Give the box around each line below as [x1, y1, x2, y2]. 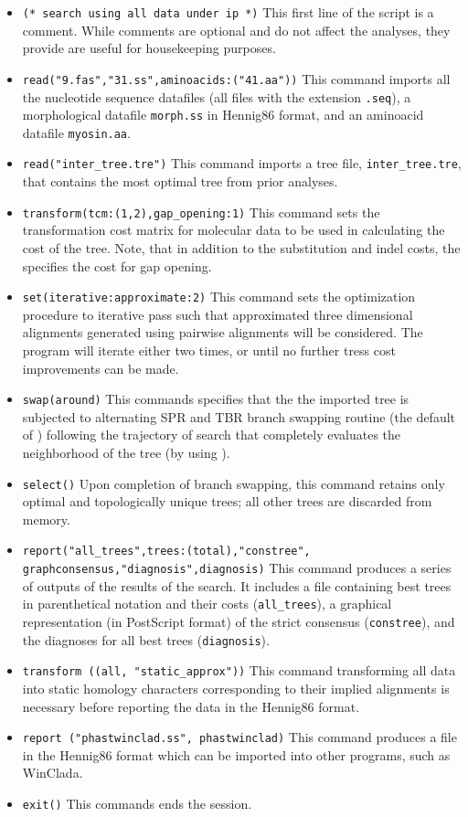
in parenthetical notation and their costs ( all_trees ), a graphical [22, 594, 392, 613]
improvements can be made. [22, 358, 179, 377]
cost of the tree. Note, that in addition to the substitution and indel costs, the [22, 238, 461, 257]
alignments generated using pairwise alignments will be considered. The [22, 323, 423, 342]
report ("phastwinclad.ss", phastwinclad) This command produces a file [22, 727, 457, 747]
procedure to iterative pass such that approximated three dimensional [22, 304, 413, 324]
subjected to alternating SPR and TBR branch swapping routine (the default [22, 407, 456, 426]
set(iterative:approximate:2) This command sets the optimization [22, 287, 416, 306]
